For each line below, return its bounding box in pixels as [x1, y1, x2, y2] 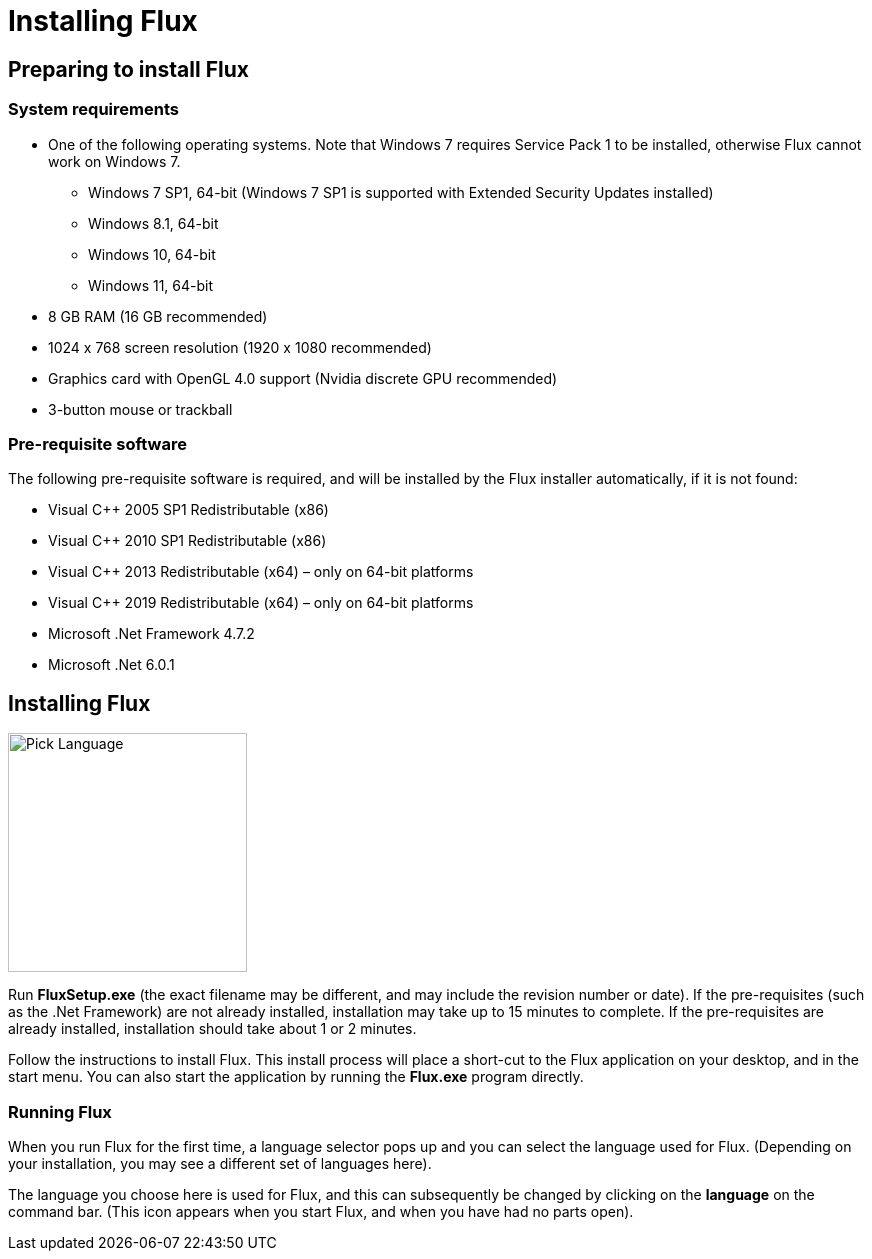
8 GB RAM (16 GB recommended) [48, 307, 268, 325]
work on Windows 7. [48, 152, 181, 170]
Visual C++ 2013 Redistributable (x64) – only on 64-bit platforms [48, 563, 474, 581]
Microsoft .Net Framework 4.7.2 [48, 625, 255, 643]
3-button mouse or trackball [48, 400, 233, 418]
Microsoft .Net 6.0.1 [48, 656, 175, 674]
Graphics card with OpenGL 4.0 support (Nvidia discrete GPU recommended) [48, 369, 558, 387]
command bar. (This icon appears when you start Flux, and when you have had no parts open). [8, 1202, 634, 1220]
